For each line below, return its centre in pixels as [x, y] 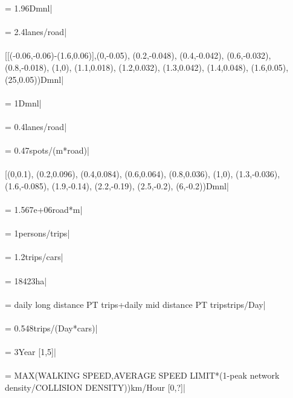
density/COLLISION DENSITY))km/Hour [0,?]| [95, 387]
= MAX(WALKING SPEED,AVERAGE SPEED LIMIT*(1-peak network [142, 375]
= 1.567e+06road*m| [44, 210]
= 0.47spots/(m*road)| [47, 150]
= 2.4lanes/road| [36, 32]
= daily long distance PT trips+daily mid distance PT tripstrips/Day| [135, 304]
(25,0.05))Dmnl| [34, 79]
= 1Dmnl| [23, 103]
